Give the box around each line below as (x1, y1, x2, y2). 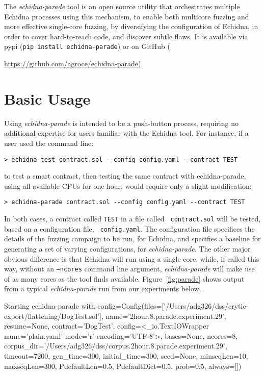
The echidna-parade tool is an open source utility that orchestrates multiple (4, 1, 240, 11)
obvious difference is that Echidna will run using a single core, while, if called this (4, 253, 259, 264)
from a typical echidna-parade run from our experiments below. (4, 283, 201, 294)
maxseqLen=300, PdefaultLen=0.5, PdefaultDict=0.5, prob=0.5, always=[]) (4, 360, 242, 371)
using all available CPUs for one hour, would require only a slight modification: (4, 180, 252, 191)
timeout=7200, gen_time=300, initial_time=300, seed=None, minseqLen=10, (4, 350, 248, 361)
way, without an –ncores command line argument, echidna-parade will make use (4, 263, 255, 274)
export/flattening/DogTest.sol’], (4, 310, 103, 321)
